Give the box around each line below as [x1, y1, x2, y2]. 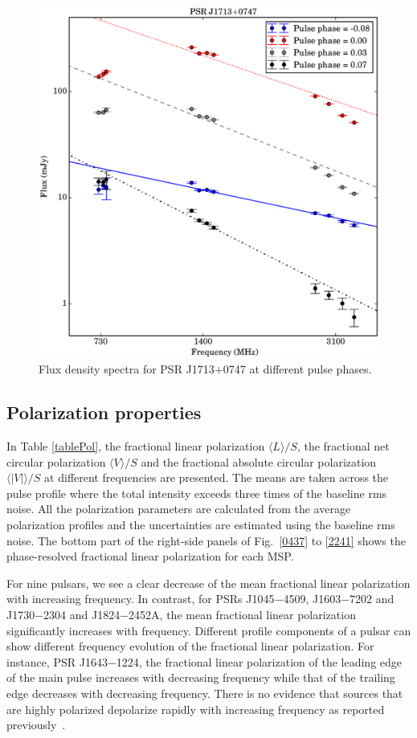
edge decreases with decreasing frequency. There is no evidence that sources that [6, 684, 403, 701]
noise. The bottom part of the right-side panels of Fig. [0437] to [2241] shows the [6, 532, 406, 548]
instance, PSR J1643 [6, 653, 108, 670]
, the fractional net [296, 438, 390, 455]
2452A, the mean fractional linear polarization [129, 606, 356, 622]
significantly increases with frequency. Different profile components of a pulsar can [6, 622, 411, 638]
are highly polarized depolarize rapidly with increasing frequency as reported [6, 700, 385, 717]
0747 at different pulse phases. [223, 361, 372, 377]
